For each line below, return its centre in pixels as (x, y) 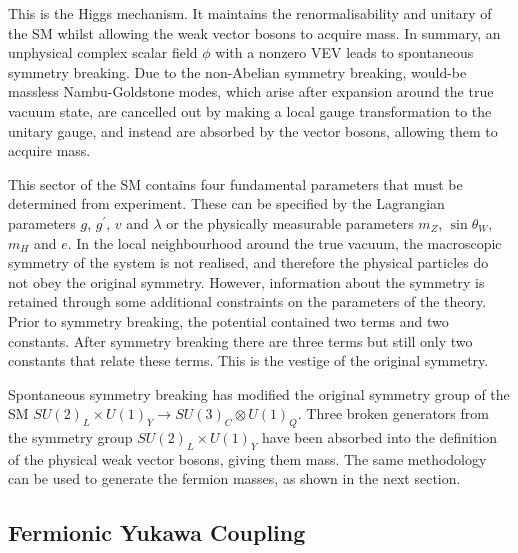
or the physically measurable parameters (290, 222)
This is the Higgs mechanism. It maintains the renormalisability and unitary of (250, 13)
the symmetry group (70, 437)
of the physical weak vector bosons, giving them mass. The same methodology (247, 458)
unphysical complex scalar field (103, 52)
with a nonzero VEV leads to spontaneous (344, 52)
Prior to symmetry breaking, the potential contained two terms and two (228, 320)
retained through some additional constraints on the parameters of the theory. (247, 301)
